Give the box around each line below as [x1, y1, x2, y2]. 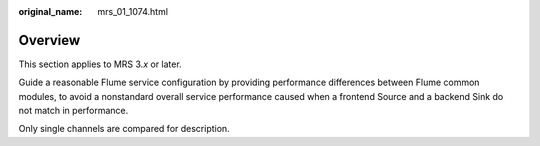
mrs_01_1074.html [97, 6, 169, 17]
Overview [18, 31, 81, 49]
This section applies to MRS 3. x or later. [18, 58, 182, 70]
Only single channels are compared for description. [18, 123, 230, 135]
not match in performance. [18, 105, 129, 117]
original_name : [18, 6, 83, 17]
